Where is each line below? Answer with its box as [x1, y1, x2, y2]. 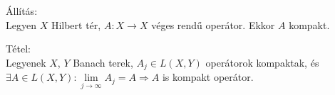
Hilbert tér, [51, 17, 101, 32]
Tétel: [6, 41, 31, 56]
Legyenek [6, 55, 46, 69]
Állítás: [6, 4, 38, 18]
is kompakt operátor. [162, 69, 254, 84]
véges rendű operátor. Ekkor [151, 17, 275, 32]
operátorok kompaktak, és [205, 55, 319, 69]
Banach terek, [73, 55, 133, 69]
